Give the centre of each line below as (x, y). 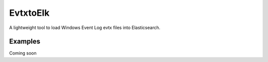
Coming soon (23, 53)
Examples (25, 42)
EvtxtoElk (29, 13)
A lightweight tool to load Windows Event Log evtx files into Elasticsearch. (85, 28)
